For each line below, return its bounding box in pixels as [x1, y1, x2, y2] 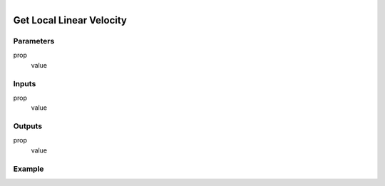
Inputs [13, 78, 36, 88]
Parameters [13, 36, 55, 46]
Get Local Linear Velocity [13, 14, 128, 26]
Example [13, 164, 44, 174]
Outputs [13, 121, 43, 131]
